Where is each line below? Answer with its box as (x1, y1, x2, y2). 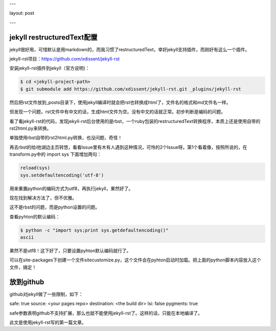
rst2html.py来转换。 (9, 126, 52, 131)
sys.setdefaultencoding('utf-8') (20, 172, 104, 178)
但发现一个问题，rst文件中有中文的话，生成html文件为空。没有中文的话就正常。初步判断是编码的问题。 (9, 109, 226, 115)
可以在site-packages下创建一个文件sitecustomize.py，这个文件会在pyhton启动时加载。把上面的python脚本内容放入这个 (9, 257, 262, 263)
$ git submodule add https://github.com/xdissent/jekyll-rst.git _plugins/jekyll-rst (20, 86, 241, 92)
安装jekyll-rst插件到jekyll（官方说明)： (9, 65, 90, 71)
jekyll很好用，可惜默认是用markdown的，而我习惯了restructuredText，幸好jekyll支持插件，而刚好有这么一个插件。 (9, 46, 250, 52)
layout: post (9, 10, 34, 16)
